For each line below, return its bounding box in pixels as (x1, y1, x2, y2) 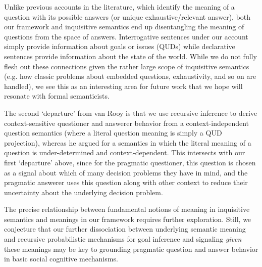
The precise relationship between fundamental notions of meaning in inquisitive (4, 204, 250, 214)
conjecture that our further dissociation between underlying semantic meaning (4, 224, 246, 234)
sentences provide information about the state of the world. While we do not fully (4, 51, 257, 61)
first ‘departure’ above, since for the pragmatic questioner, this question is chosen (4, 157, 256, 167)
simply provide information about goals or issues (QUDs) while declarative (4, 41, 235, 52)
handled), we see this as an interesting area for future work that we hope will (4, 80, 243, 91)
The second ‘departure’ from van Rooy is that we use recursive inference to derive (4, 107, 257, 118)
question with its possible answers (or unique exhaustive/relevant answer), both (4, 11, 251, 22)
